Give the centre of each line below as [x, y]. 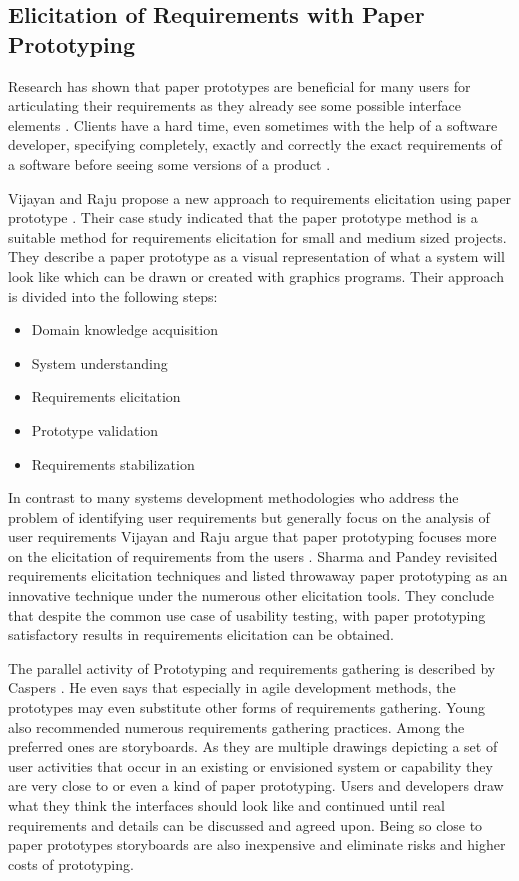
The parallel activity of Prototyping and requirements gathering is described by [252, 667]
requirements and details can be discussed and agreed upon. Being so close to [245, 824]
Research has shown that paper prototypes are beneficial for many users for [239, 85]
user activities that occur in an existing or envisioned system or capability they [250, 765]
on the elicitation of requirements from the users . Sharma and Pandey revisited [253, 555]
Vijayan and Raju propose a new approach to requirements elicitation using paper [260, 197]
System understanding [99, 362]
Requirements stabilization [113, 463]
